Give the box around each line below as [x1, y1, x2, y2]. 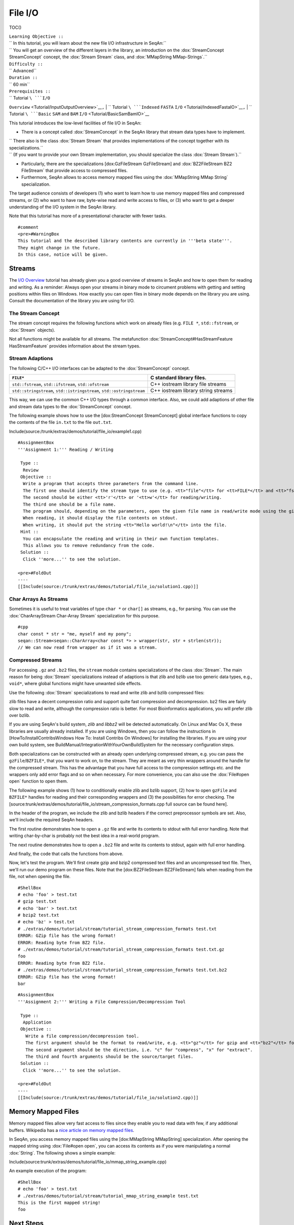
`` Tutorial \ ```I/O [9, 95, 50, 101]
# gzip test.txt [18, 899, 57, 904]
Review [23, 467, 39, 473]
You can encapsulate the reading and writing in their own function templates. [23, 536, 220, 541]
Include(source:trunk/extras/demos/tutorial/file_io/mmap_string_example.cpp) [9, 1159, 167, 1165]
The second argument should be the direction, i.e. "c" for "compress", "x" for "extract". [25, 1047, 253, 1053]
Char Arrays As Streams [9, 596, 68, 603]
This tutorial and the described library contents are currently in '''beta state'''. [18, 238, 232, 244]
